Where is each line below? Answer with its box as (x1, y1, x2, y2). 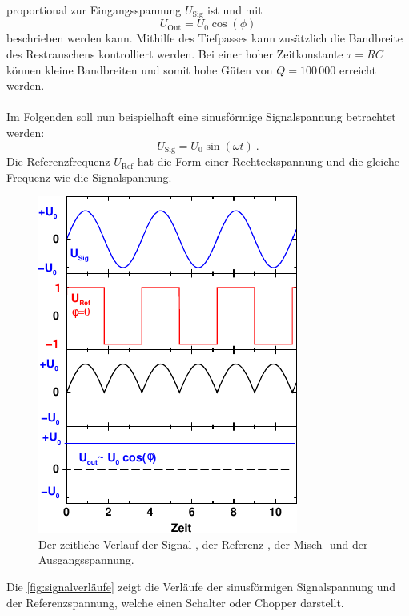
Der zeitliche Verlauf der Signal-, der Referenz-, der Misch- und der (38, 535, 368, 552)
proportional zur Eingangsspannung (6, 2, 182, 18)
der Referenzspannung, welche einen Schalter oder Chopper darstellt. (6, 594, 344, 610)
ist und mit (207, 2, 263, 18)
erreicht (339, 61, 376, 78)
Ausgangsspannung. (38, 551, 134, 568)
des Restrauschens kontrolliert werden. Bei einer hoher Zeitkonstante (6, 46, 343, 62)
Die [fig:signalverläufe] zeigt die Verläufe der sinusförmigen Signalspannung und (6, 578, 396, 595)
